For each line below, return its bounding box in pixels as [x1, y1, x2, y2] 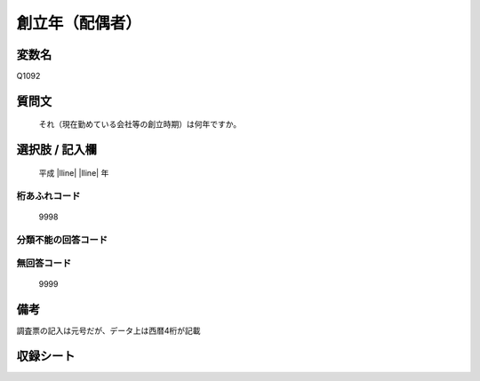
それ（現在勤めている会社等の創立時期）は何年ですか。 [38, 119, 242, 130]
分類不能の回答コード [16, 234, 108, 246]
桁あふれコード [16, 189, 81, 202]
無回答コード [16, 258, 72, 270]
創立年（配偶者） [16, 13, 142, 33]
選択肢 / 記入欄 [16, 142, 98, 157]
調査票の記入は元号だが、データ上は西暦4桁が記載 [16, 325, 201, 337]
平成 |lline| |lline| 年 [38, 167, 109, 178]
